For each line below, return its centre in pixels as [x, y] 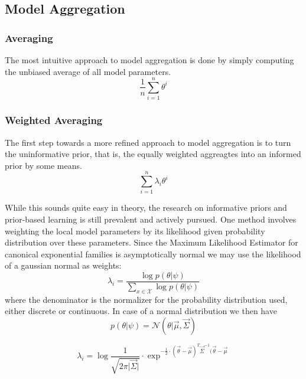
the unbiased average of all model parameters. [88, 71]
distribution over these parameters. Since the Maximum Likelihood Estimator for [152, 242]
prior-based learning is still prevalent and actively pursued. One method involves [151, 219]
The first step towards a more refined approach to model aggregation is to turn [148, 142]
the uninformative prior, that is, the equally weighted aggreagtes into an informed [153, 154]
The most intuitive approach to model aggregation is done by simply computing [149, 60]
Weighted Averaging [54, 120]
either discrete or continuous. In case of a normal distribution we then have [141, 311]
